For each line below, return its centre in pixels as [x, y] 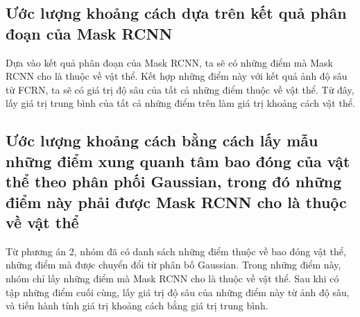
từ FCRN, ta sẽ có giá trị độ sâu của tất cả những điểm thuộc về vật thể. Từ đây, [180, 89]
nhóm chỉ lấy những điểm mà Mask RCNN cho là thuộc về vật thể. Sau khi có [172, 278]
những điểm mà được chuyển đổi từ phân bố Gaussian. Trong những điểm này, [173, 265]
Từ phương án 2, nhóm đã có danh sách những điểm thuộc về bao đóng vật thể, [176, 251]
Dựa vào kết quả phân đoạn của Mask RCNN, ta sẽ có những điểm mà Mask [169, 62]
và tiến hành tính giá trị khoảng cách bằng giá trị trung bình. [137, 306]
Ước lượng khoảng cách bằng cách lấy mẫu [162, 140]
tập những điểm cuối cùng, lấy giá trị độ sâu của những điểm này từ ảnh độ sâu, [178, 292]
